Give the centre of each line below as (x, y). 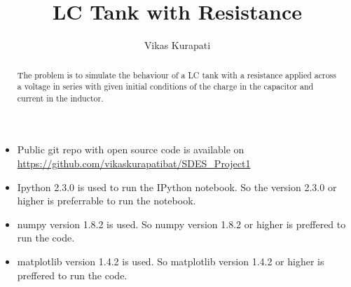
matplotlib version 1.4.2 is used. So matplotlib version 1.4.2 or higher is (171, 261)
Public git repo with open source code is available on (131, 149)
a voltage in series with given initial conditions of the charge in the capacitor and (165, 86)
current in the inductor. (60, 98)
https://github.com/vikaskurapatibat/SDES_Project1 (134, 163)
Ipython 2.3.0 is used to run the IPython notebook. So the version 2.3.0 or (177, 187)
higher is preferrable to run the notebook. (106, 201)
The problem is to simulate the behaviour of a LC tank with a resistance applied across (177, 75)
